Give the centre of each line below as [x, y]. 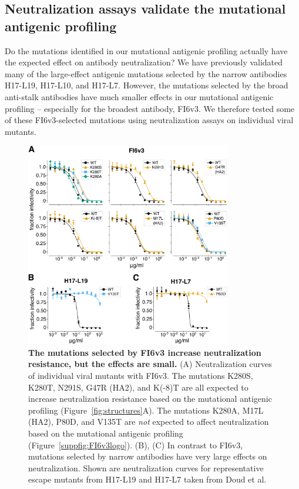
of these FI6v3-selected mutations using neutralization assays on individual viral [149, 120]
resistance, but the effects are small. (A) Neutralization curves [150, 364]
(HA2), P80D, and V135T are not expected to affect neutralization [149, 422]
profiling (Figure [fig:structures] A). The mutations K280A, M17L [146, 410]
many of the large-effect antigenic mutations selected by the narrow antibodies [146, 73]
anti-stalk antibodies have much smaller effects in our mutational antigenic [139, 96]
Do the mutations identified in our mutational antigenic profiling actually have [146, 50]
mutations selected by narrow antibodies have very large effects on [148, 456]
